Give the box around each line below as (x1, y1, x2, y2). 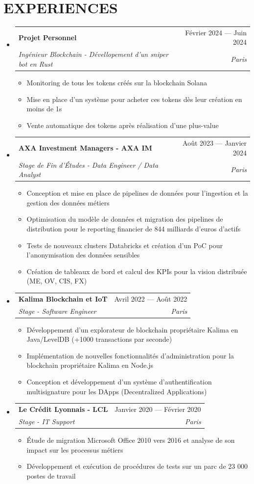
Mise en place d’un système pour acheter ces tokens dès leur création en (26, 94, 242, 104)
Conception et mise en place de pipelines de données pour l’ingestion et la (26, 188, 248, 198)
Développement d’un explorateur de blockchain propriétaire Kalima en (26, 324, 238, 334)
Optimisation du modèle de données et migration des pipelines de (26, 214, 223, 224)
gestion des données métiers (26, 197, 110, 207)
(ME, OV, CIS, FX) (26, 276, 87, 286)
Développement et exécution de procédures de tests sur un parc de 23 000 (26, 461, 248, 471)
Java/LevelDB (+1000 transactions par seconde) (26, 334, 172, 344)
